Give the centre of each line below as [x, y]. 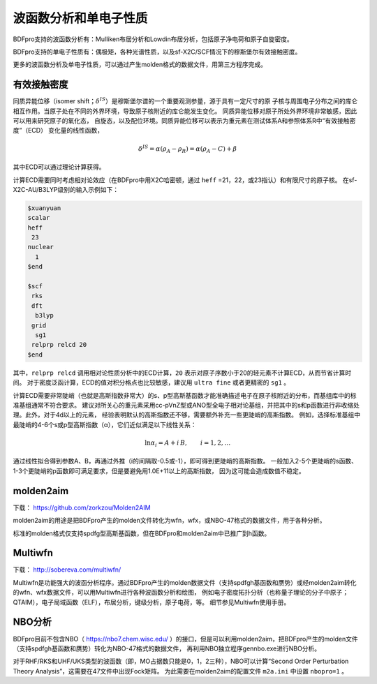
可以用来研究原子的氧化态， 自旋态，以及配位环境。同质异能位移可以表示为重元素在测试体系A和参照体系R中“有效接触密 [184, 121]
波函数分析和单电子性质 [80, 18]
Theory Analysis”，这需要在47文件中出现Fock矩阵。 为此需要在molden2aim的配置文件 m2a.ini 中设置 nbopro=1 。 [180, 671]
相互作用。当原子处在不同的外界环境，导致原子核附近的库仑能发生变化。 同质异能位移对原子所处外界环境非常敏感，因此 [185, 111]
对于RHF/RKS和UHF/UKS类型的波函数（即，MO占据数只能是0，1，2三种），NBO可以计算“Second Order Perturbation [181, 661]
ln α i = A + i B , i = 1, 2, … [187, 443]
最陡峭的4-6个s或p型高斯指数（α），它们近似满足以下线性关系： [105, 424]
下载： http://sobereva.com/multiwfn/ [67, 570]
